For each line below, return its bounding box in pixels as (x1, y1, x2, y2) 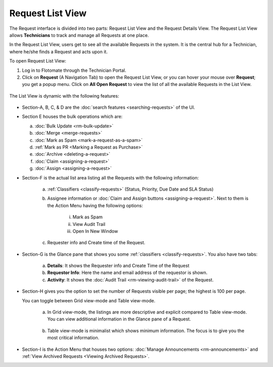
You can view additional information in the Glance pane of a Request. (47, 316, 191, 322)
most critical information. (47, 335, 100, 341)
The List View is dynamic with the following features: (9, 93, 119, 99)
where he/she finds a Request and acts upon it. (9, 49, 108, 55)
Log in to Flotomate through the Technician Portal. (22, 67, 126, 73)
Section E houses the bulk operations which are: (22, 114, 123, 120)
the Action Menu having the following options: (47, 202, 144, 208)
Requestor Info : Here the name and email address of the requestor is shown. (47, 269, 208, 276)
